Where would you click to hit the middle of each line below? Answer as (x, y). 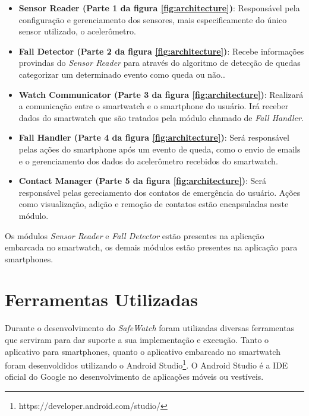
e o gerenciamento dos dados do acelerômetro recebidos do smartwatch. (148, 161)
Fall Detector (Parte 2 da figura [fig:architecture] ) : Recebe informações (161, 51)
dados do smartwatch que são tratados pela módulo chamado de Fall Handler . (161, 117)
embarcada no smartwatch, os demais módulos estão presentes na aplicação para (151, 247)
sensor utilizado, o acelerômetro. (77, 31)
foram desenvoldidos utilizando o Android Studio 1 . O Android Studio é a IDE (146, 364)
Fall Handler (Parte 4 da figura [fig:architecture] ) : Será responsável (154, 137)
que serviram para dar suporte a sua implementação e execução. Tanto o (137, 339)
